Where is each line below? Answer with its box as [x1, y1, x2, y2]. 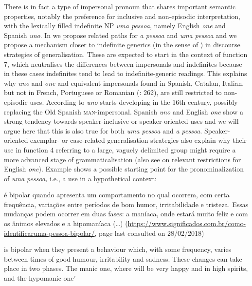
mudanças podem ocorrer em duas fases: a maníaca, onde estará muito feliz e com [4, 209, 248, 219]
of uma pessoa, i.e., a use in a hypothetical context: [4, 173, 157, 183]
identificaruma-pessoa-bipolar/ [4, 228, 95, 238]
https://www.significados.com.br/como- [127, 218, 246, 229]
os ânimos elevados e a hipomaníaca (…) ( [4, 218, 128, 229]
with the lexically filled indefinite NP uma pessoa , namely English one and [4, 20, 226, 31]
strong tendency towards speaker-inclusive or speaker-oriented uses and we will [4, 116, 239, 126]
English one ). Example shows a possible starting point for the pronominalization [4, 164, 244, 174]
